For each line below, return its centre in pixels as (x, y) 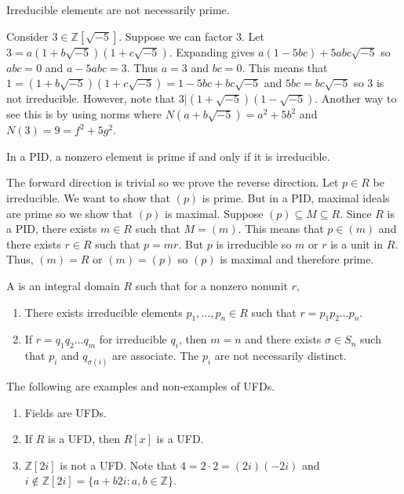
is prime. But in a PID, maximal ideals (296, 197)
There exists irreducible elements (104, 312)
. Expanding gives (212, 51)
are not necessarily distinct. (280, 356)
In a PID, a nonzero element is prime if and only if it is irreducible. (168, 156)
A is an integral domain (63, 285)
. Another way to (356, 98)
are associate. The (156, 356)
